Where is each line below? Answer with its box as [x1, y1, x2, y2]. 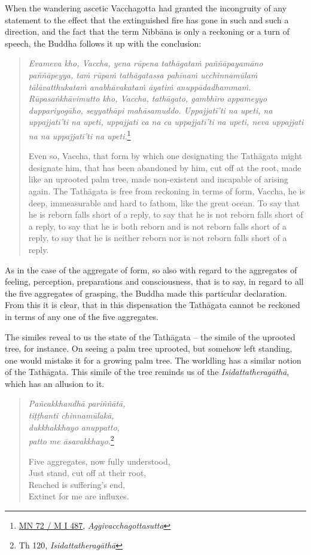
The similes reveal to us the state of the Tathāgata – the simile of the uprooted [5, 330, 295, 343]
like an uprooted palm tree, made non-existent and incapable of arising [28, 173, 289, 185]
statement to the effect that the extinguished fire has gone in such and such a [5, 13, 289, 26]
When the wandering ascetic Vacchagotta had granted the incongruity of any [5, 2, 287, 14]
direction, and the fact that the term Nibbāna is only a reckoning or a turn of [5, 25, 289, 38]
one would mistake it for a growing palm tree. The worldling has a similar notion [5, 353, 301, 366]
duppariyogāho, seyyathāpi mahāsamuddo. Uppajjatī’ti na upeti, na [28, 103, 273, 116]
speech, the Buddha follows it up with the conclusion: [5, 36, 202, 49]
